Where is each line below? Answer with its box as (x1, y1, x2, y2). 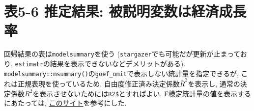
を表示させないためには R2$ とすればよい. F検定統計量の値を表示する (32, 88, 252, 98)
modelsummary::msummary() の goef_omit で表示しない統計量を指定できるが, (4, 68, 239, 78)
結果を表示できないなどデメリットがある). (50, 58, 186, 68)
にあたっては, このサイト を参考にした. (4, 98, 127, 108)
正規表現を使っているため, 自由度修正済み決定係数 (17, 79, 180, 88)
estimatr (15, 60, 43, 68)
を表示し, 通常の (188, 79, 240, 88)
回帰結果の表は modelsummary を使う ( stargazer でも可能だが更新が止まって (4, 49, 240, 59)
